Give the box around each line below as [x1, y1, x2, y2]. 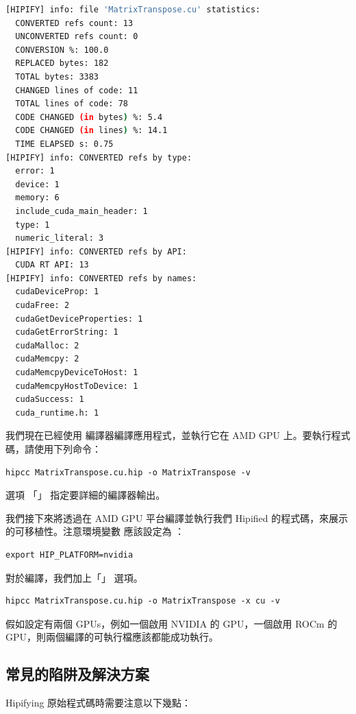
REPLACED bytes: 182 [15, 58, 109, 69]
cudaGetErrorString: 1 [15, 327, 118, 337]
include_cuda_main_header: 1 [15, 206, 148, 216]
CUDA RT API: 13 [15, 260, 89, 270]
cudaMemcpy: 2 [15, 354, 79, 364]
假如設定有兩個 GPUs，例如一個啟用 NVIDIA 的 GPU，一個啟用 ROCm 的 [5, 616, 338, 630]
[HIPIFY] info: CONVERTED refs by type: [5, 152, 192, 163]
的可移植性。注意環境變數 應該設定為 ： [5, 524, 185, 538]
